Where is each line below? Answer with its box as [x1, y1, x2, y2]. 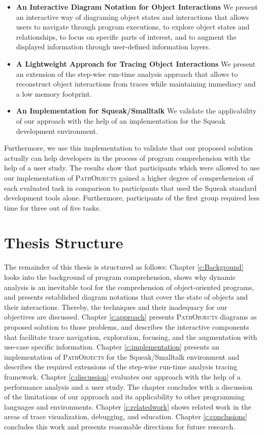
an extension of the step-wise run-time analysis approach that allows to [16, 68, 238, 79]
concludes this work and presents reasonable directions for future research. [4, 421, 236, 431]
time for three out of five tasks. [4, 202, 101, 213]
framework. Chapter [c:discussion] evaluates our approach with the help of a [4, 371, 241, 382]
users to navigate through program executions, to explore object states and [16, 21, 250, 32]
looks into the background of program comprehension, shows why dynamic [4, 272, 236, 282]
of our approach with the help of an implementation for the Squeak [16, 115, 225, 126]
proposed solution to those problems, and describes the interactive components [4, 321, 249, 332]
